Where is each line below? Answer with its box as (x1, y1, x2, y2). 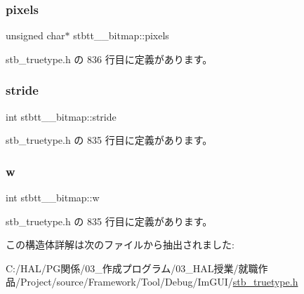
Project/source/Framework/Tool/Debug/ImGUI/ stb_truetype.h (20, 274, 298, 289)
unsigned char (6, 28, 65, 43)
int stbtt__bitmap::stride (6, 109, 117, 123)
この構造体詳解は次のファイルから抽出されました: (6, 237, 234, 252)
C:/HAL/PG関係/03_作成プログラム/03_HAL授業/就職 (6, 260, 258, 275)
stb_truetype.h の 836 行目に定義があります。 (6, 51, 213, 66)
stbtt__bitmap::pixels (73, 28, 169, 43)
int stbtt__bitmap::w (6, 190, 100, 205)
